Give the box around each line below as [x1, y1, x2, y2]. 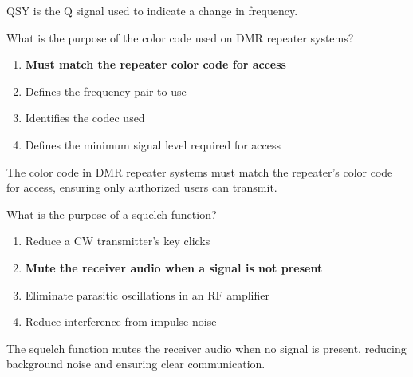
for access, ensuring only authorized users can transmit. [6, 179, 277, 196]
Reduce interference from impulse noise [25, 313, 217, 330]
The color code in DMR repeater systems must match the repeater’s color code [6, 163, 393, 180]
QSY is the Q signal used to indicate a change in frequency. [6, 2, 298, 18]
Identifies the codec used [25, 109, 145, 126]
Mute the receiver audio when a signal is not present [25, 259, 323, 276]
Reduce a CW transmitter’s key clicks [25, 232, 210, 249]
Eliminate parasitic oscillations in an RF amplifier [25, 286, 269, 303]
